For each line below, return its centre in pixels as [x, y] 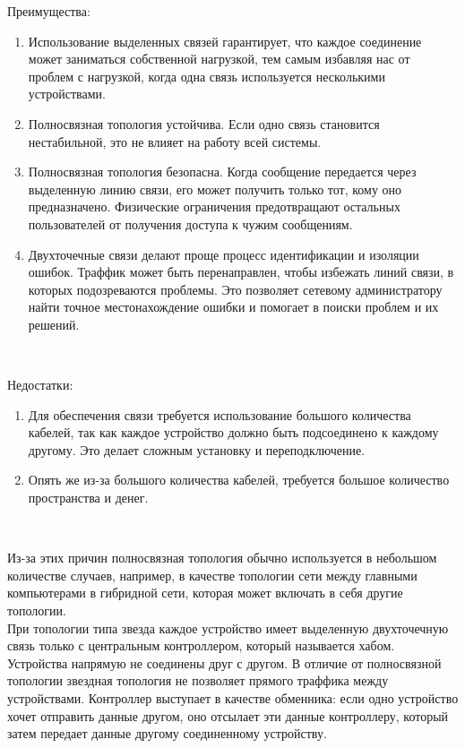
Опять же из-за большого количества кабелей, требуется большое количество [239, 480]
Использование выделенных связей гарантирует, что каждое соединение [225, 41]
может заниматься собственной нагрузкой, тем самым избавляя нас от [219, 59]
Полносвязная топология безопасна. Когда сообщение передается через [222, 172]
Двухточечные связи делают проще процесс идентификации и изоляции [224, 254]
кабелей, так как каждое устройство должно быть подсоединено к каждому [233, 432]
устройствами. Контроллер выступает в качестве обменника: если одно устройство [233, 698]
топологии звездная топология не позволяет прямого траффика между [198, 680]
